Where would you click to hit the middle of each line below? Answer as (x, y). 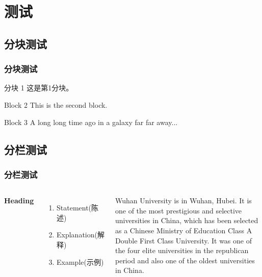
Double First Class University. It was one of (183, 240)
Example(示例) (80, 261)
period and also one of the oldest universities (185, 260)
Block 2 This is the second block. (56, 104)
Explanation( (77, 235)
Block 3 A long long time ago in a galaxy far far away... (91, 122)
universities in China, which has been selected (187, 220)
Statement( (74, 208)
